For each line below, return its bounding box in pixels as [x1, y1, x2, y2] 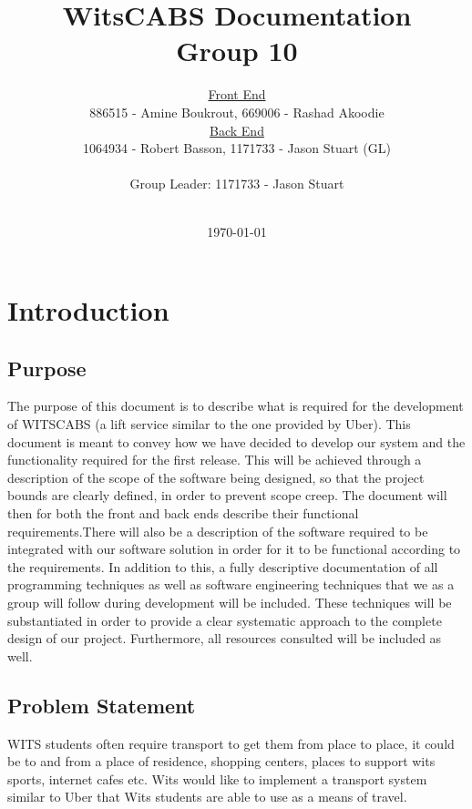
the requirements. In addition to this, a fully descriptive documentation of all [7, 557, 438, 576]
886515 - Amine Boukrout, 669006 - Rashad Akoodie [89, 102, 385, 121]
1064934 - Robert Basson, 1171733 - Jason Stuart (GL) [83, 138, 391, 158]
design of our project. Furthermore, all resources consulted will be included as [7, 629, 442, 648]
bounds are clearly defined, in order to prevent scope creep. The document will [7, 486, 447, 505]
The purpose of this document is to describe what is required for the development [7, 396, 464, 415]
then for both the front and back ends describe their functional [7, 504, 359, 523]
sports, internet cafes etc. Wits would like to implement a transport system [7, 769, 427, 788]
